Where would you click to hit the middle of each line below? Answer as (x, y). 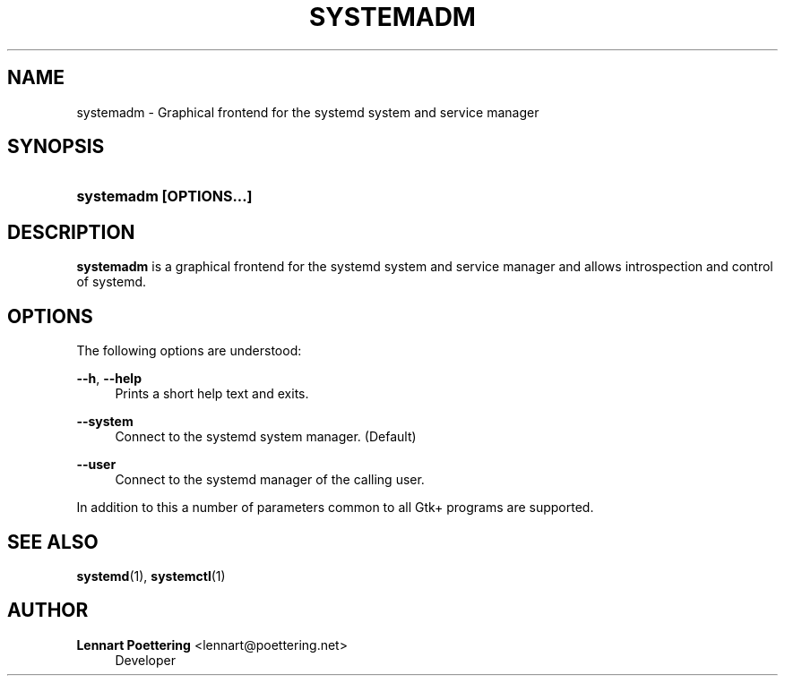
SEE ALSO (53, 542)
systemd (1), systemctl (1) (151, 576)
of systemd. (112, 282)
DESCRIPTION (71, 232)
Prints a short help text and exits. (212, 394)
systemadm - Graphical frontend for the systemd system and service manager (308, 112)
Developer (145, 660)
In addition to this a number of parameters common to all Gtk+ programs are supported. (335, 508)
